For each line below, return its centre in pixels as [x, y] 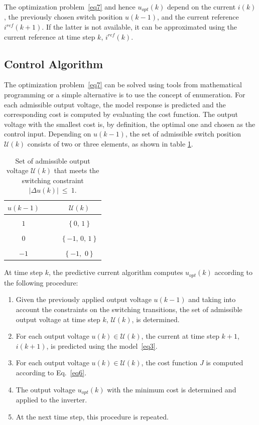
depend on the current [201, 7]
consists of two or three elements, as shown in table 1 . [110, 144]
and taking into [212, 299]
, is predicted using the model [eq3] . [102, 345]
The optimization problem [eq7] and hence [70, 7]
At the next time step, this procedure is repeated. [92, 416]
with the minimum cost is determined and [172, 389]
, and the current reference [198, 17]
